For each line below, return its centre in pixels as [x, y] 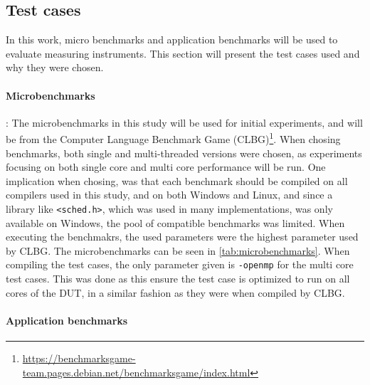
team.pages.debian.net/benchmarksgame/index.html [136, 372]
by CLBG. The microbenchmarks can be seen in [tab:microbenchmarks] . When [178, 250]
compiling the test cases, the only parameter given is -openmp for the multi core [180, 264]
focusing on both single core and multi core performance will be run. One [166, 167]
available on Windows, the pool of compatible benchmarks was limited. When [175, 222]
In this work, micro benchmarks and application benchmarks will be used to [172, 39]
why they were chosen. [55, 67]
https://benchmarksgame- [79, 358]
